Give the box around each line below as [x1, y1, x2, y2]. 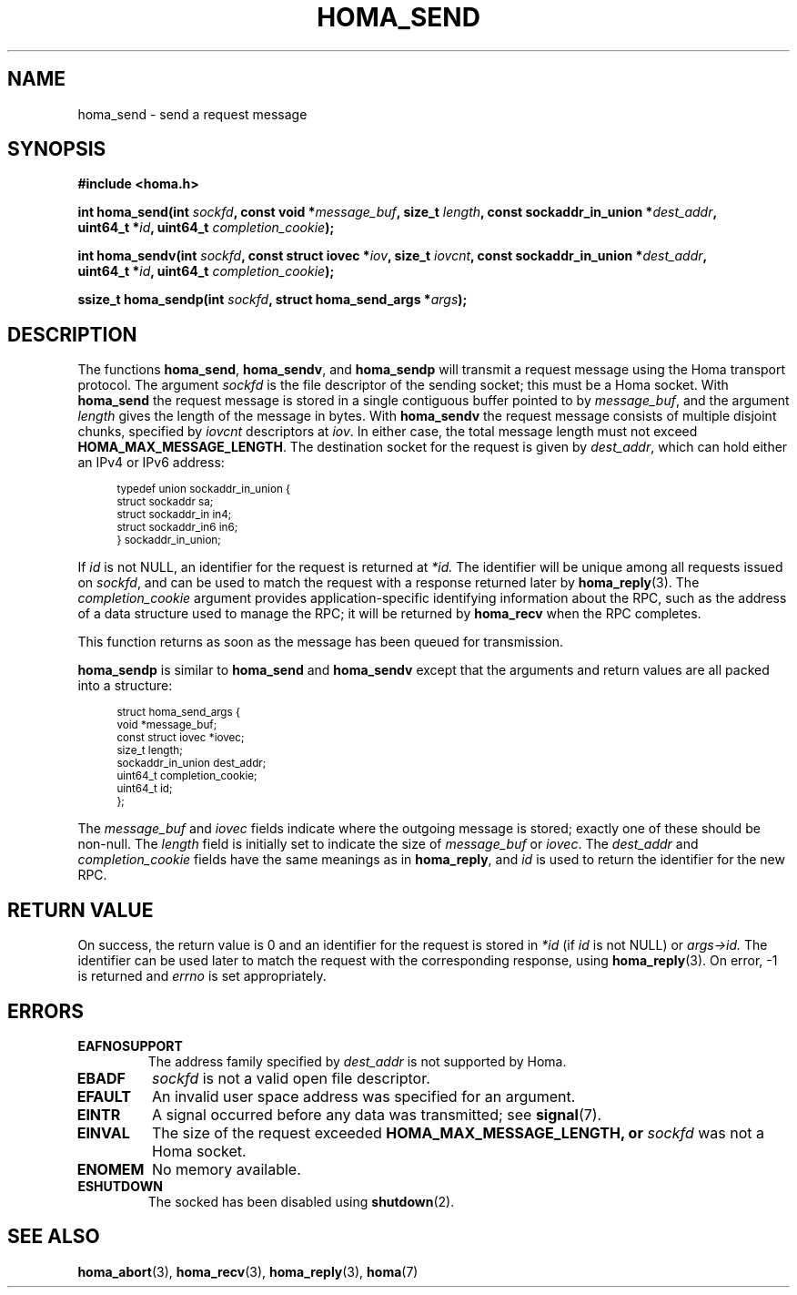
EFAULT [76, 1086, 131, 1106]
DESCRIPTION [7, 322, 137, 346]
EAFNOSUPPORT [77, 1037, 183, 1054]
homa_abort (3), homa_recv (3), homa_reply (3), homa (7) [77, 1263, 419, 1280]
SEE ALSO [7, 1225, 100, 1249]
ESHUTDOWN [77, 1178, 163, 1194]
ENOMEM [76, 1159, 145, 1178]
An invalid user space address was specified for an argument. [151, 1086, 576, 1106]
